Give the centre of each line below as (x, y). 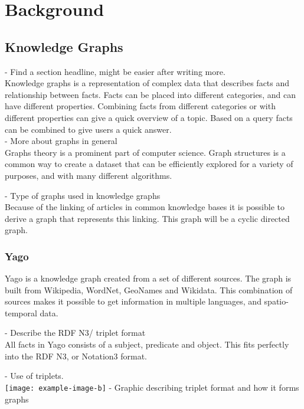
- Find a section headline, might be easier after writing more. (115, 71)
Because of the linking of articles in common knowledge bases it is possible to (145, 207)
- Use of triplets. (34, 376)
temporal (21, 313)
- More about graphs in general (61, 141)
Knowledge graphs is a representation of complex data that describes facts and (147, 83)
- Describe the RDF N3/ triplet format (75, 333)
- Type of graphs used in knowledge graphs (83, 195)
